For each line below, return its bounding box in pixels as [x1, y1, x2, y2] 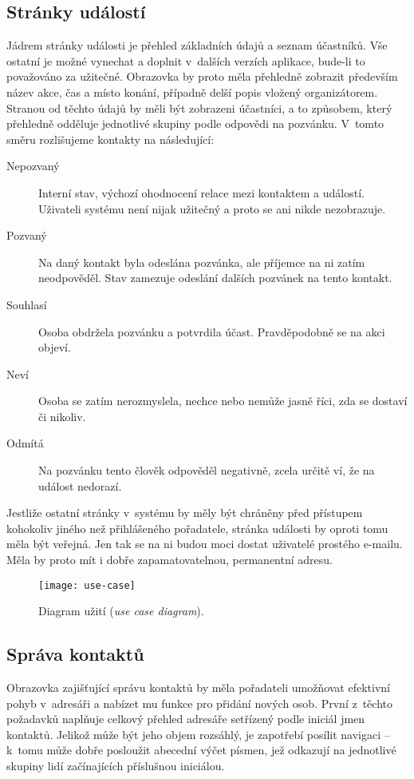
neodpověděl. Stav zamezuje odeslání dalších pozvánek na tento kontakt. [38, 269, 392, 286]
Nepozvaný [6, 157, 60, 174]
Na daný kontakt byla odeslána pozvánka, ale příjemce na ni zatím [38, 253, 365, 270]
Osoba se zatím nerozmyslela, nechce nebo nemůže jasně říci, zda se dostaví [38, 392, 408, 409]
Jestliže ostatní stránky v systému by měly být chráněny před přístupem [6, 504, 363, 521]
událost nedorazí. [38, 477, 122, 494]
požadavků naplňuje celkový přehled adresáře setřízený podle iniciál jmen [6, 710, 365, 727]
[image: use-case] [38, 579, 136, 591]
